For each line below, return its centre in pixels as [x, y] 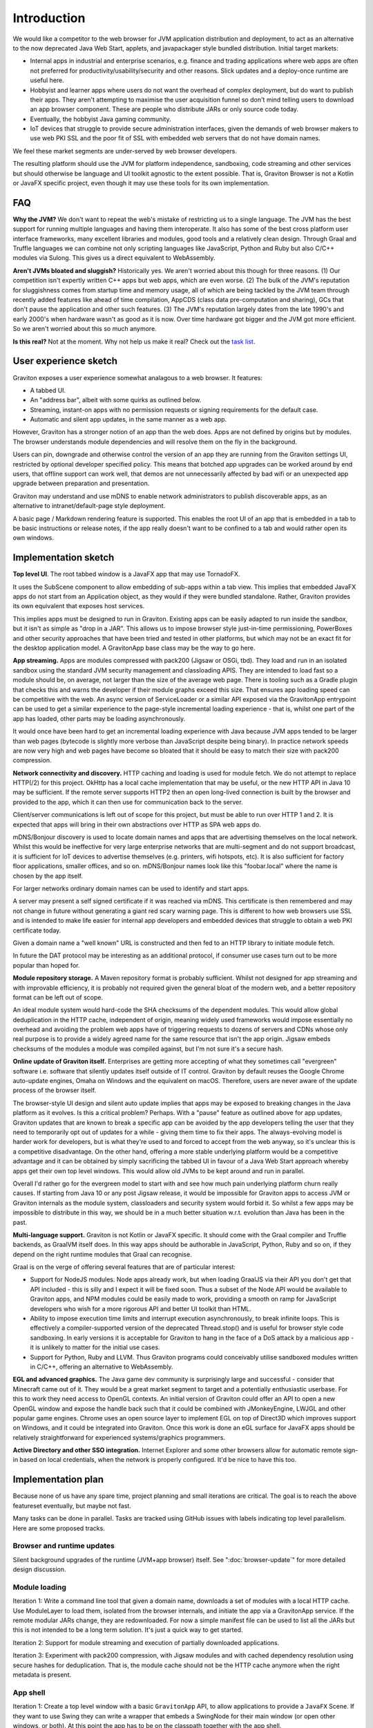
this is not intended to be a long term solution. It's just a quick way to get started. [128, 1630]
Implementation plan [58, 1480]
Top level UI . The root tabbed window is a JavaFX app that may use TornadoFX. [126, 574]
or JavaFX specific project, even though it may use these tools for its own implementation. [141, 183]
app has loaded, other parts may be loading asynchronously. [99, 718]
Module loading [40, 1587]
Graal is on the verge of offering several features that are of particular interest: [124, 1267]
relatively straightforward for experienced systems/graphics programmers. [119, 1437]
